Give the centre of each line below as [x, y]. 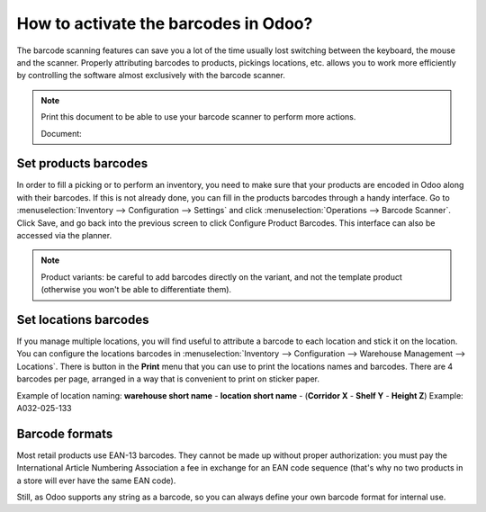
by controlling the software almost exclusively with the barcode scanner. [151, 76]
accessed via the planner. [64, 235]
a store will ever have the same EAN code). [96, 481]
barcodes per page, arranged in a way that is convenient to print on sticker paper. [168, 379]
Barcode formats [65, 433]
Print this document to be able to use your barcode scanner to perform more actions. [198, 117]
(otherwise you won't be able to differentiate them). [136, 290]
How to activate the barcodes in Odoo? [165, 23]
